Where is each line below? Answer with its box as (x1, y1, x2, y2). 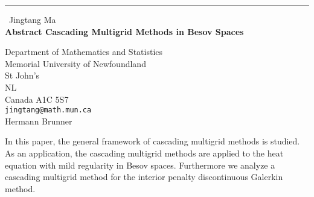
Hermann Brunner (5, 114, 72, 127)
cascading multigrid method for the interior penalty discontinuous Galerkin (5, 170, 283, 183)
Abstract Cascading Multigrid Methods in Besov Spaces (5, 25, 244, 37)
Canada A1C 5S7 (5, 92, 69, 105)
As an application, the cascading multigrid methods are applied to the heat (5, 147, 284, 159)
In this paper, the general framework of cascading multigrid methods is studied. (5, 135, 300, 147)
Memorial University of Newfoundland (5, 57, 146, 69)
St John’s (5, 69, 40, 82)
